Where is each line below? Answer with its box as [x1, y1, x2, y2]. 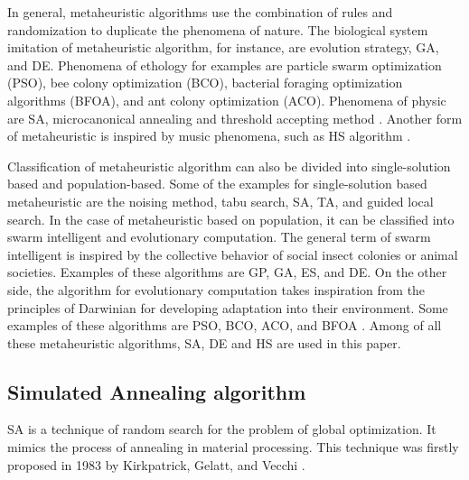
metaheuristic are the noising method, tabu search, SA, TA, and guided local [7, 191, 434, 210]
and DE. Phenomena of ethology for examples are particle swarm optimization [7, 55, 442, 74]
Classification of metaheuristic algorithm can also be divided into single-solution [7, 156, 451, 175]
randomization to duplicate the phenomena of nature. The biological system [7, 20, 428, 39]
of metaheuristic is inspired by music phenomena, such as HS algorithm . [7, 126, 411, 145]
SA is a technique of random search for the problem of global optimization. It [7, 420, 436, 438]
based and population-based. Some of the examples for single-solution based [7, 174, 427, 193]
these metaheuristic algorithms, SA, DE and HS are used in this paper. [7, 333, 401, 352]
